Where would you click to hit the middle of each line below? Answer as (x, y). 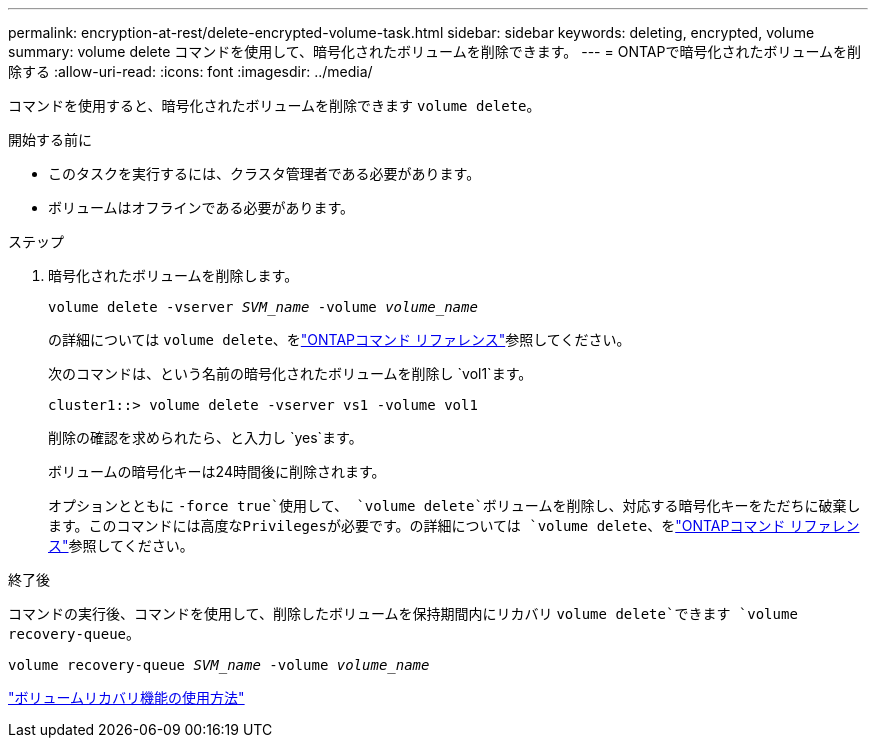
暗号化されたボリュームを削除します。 (173, 275)
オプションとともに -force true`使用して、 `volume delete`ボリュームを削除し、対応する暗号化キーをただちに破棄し (454, 505)
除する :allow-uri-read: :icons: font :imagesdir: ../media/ (190, 71)
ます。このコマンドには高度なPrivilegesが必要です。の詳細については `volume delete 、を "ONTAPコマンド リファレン (454, 525)
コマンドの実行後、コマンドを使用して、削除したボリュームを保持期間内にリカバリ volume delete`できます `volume (403, 613)
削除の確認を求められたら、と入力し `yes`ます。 (205, 437)
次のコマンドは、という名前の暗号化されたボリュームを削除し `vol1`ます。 (290, 373)
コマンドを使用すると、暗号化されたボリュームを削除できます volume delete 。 (274, 105)
